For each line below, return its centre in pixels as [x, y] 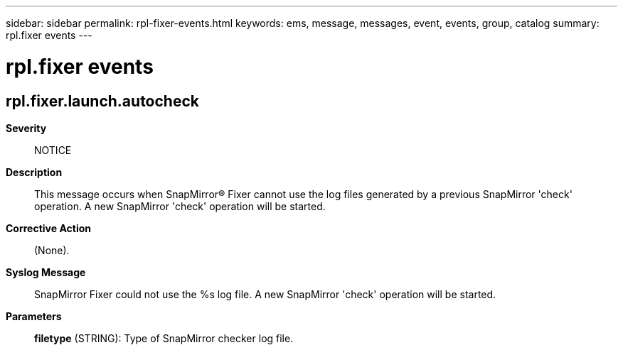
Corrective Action [48, 228]
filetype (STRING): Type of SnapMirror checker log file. [164, 338]
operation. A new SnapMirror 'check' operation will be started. [180, 206]
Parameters [34, 316]
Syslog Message [46, 272]
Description [34, 172]
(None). [52, 250]
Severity [26, 128]
